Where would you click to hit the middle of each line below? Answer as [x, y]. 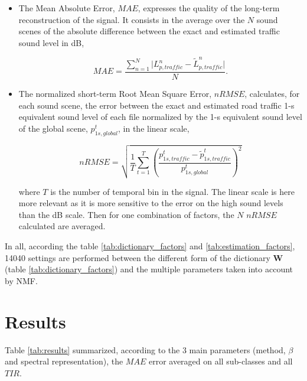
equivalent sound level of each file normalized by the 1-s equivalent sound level [160, 117]
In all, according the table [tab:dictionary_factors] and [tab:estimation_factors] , [150, 246]
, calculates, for [272, 93]
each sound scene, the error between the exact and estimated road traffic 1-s [156, 105]
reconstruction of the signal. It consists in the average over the [132, 19]
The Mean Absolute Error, [67, 8]
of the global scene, [53, 128]
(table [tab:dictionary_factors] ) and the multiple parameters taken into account [149, 269]
